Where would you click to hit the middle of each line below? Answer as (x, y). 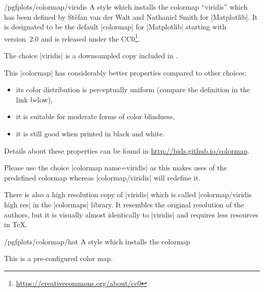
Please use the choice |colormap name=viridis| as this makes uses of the (116, 168)
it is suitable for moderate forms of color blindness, (95, 116)
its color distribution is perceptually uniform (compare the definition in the (133, 89)
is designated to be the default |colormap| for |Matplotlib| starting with (115, 27)
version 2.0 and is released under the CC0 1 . (72, 38)
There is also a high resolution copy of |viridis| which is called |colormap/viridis (128, 194)
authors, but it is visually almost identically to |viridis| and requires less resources (131, 214)
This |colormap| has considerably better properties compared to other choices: (125, 72)
